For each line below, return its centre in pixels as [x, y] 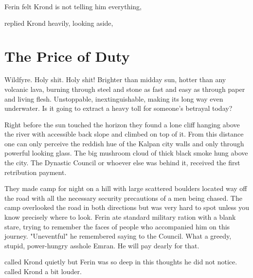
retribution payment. [36, 172]
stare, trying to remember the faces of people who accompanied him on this [117, 226]
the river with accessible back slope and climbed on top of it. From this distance [124, 134]
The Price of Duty [67, 56]
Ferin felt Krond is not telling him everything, [73, 6]
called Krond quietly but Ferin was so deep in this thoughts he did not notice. [121, 262]
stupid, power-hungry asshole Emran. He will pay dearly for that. [102, 245]
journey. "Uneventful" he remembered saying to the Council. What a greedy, [118, 236]
